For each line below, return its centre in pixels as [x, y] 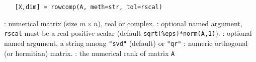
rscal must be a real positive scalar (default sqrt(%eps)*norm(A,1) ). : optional [128, 33]
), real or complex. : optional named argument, [170, 23]
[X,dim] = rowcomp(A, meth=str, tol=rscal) [89, 7]
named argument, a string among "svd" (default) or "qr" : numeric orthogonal [126, 43]
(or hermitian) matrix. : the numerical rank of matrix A [90, 53]
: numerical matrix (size [41, 23]
